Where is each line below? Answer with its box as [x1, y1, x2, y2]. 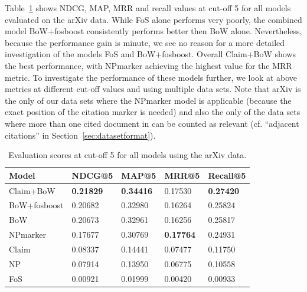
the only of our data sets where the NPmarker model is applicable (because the [5, 94, 292, 106]
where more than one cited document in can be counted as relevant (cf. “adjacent [5, 117, 299, 129]
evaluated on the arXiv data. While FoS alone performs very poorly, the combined [5, 13, 302, 25]
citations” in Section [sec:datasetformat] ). [5, 129, 156, 141]
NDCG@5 [71, 169, 113, 181]
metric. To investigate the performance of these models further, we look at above [5, 71, 298, 83]
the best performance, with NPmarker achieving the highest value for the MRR [5, 59, 292, 71]
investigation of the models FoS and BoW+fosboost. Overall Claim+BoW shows [5, 48, 296, 60]
